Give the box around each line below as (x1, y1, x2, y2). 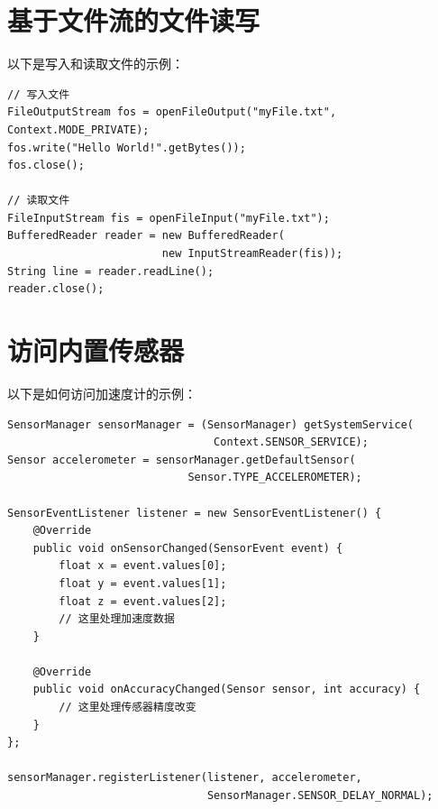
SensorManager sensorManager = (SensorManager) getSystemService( (7, 418, 415, 431)
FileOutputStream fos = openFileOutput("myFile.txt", (7, 106, 337, 119)
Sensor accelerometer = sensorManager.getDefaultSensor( (7, 453, 356, 466)
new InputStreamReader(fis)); (161, 247, 343, 261)
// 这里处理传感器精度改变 (59, 701, 196, 714)
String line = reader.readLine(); (7, 264, 214, 278)
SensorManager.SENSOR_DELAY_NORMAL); (206, 789, 433, 803)
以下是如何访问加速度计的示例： (7, 383, 196, 402)
